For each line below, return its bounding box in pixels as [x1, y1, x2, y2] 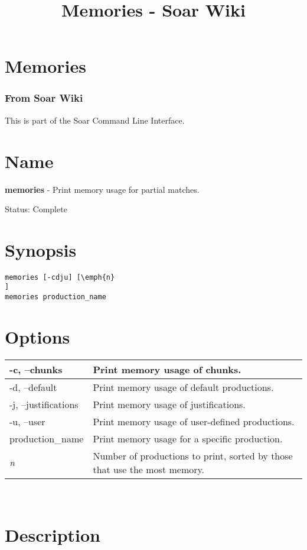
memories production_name [5, 293, 106, 302]
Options [5, 324, 70, 348]
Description [5, 522, 101, 546]
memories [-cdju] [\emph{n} [5, 273, 115, 282]
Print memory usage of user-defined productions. [93, 414, 295, 428]
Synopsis [5, 237, 77, 261]
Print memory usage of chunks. [93, 362, 241, 376]
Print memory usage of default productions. [93, 380, 274, 394]
